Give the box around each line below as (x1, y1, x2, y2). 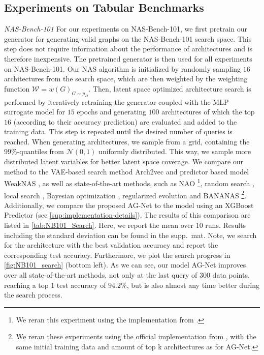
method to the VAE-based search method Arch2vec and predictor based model (4, 166, 249, 176)
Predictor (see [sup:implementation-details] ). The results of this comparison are (4, 210, 251, 220)
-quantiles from (17, 146, 64, 157)
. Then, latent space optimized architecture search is (88, 83, 251, 94)
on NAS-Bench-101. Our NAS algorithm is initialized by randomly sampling (4, 63, 241, 74)
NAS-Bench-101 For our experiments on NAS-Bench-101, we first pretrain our (4, 23, 248, 34)
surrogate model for (4, 106, 65, 117)
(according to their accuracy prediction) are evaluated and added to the (13, 116, 237, 127)
